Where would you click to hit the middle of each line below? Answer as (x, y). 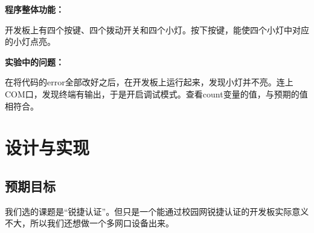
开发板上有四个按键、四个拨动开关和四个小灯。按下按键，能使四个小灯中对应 (157, 29)
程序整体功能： (34, 9)
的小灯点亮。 (30, 41)
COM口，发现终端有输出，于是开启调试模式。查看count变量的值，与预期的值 (156, 94)
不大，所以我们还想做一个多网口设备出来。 (89, 223)
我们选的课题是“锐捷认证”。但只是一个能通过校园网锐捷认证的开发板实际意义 (157, 211)
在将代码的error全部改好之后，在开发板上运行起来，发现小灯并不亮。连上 (149, 82)
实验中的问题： (34, 61)
